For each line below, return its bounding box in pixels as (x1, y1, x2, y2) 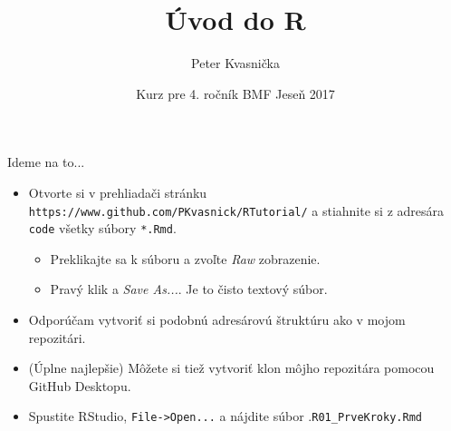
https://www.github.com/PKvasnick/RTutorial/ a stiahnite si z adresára (28, 201, 445, 220)
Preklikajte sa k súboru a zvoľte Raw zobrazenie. (50, 249, 321, 268)
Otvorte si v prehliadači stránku (28, 182, 207, 201)
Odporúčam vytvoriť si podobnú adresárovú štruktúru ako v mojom (28, 310, 406, 328)
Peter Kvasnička (191, 54, 280, 73)
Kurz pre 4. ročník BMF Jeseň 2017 (136, 83, 335, 103)
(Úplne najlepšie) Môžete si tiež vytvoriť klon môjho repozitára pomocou (28, 358, 435, 377)
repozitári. (28, 328, 86, 347)
